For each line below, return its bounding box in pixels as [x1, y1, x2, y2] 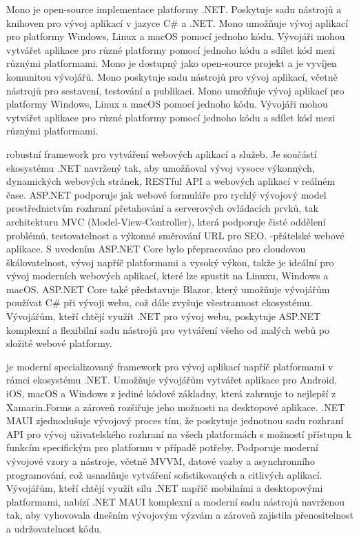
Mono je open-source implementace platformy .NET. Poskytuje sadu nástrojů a [6, 2, 342, 16]
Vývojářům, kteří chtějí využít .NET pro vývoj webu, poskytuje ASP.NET [6, 309, 321, 323]
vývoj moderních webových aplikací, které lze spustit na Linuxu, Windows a [6, 268, 329, 283]
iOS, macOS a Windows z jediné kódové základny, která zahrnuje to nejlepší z [6, 386, 336, 401]
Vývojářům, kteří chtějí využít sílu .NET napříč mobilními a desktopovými [6, 481, 323, 495]
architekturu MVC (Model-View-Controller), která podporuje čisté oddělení [6, 214, 326, 228]
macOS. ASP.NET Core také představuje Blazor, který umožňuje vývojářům [6, 281, 330, 296]
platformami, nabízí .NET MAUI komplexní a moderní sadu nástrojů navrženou [6, 494, 345, 508]
